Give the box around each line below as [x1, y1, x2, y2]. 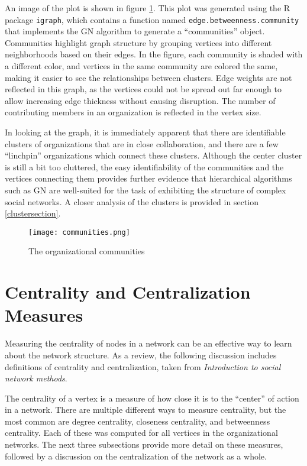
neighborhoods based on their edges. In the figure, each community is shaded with [5, 48, 303, 60]
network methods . [5, 372, 67, 384]
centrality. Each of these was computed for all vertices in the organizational [5, 426, 278, 439]
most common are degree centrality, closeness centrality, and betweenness [5, 415, 270, 427]
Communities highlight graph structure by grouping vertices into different [5, 36, 272, 48]
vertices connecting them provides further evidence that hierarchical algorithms [5, 172, 292, 185]
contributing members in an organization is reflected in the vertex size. [5, 106, 261, 118]
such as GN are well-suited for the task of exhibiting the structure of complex [5, 183, 286, 196]
